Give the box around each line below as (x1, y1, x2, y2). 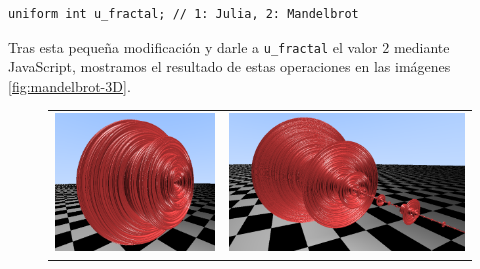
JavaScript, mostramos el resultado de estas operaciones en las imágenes (8, 56, 451, 77)
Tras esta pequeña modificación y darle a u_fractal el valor (8, 36, 378, 57)
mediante (393, 36, 450, 57)
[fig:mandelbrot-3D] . (8, 75, 131, 96)
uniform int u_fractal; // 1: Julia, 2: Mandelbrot (8, 7, 359, 21)
